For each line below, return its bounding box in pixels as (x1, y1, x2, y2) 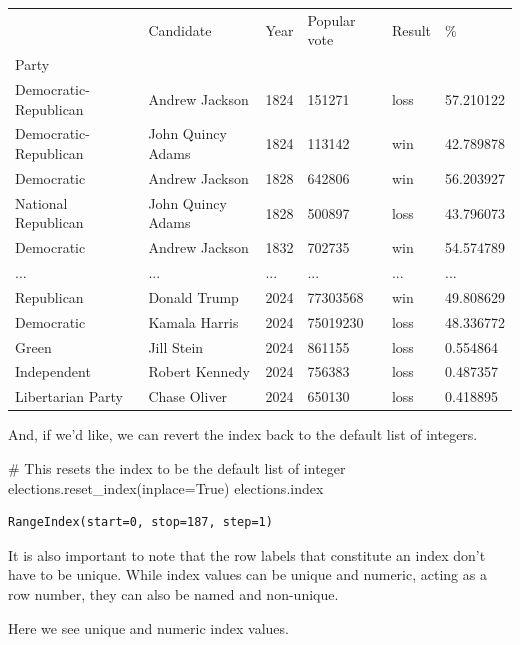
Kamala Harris (148, 311, 239, 332)
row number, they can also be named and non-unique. (8, 583, 339, 604)
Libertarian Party (15, 386, 123, 407)
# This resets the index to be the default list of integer (8, 457, 346, 478)
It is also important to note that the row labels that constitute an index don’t (8, 544, 486, 565)
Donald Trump (148, 286, 239, 307)
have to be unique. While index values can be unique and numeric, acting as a (8, 564, 487, 585)
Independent (15, 361, 91, 382)
